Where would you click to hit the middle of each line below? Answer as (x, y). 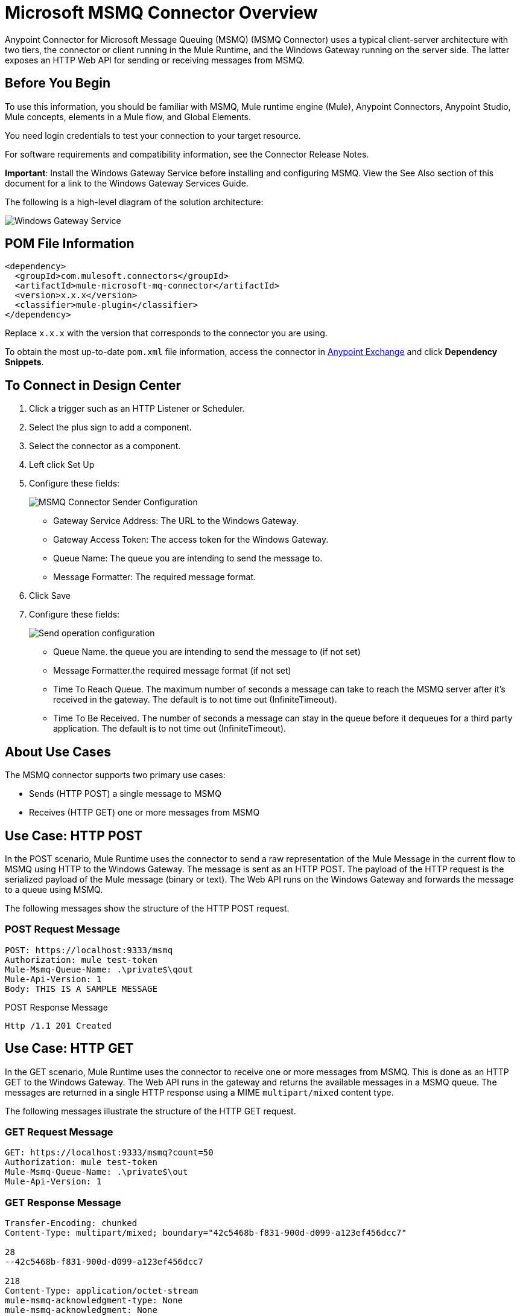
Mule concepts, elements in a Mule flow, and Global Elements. (128, 117)
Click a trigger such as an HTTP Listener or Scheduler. (137, 409)
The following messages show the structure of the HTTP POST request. (147, 908)
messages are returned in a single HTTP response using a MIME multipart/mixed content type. (199, 1092)
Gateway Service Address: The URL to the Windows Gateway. (176, 521)
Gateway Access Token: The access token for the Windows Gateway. (191, 540)
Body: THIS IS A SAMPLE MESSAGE (81, 989)
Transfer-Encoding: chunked (71, 1223)
